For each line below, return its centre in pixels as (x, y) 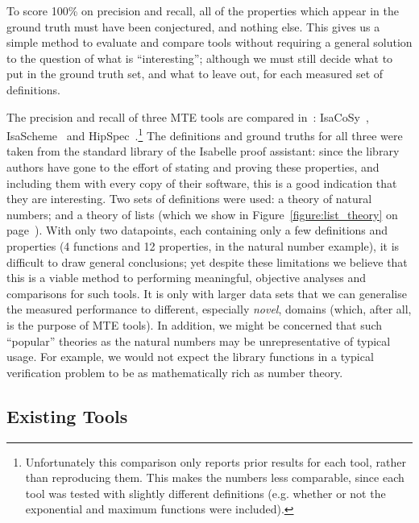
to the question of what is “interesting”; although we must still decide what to (200, 58)
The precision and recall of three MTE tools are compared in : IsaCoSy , (188, 116)
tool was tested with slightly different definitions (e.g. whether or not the (205, 493)
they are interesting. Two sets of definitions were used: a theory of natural (189, 199)
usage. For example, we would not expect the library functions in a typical (190, 357)
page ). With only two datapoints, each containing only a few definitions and (197, 230)
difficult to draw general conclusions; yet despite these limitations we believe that (207, 261)
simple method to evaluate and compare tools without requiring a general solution (209, 42)
